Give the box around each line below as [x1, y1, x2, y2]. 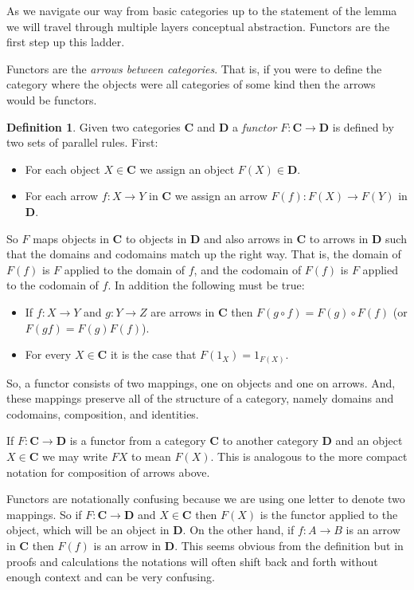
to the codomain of [6, 277, 99, 293]
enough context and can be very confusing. [6, 568, 215, 585]
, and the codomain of [193, 261, 302, 277]
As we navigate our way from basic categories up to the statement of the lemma [6, 2, 397, 18]
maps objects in [33, 230, 109, 246]
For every [25, 346, 72, 363]
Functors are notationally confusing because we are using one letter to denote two [6, 490, 405, 507]
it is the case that [110, 346, 197, 363]
